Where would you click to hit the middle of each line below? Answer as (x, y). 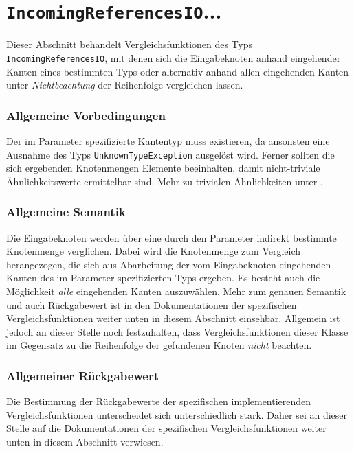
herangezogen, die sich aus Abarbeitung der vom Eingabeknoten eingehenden (169, 264)
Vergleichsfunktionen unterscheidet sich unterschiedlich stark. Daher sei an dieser (177, 414)
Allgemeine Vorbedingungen (86, 115)
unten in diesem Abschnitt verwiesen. (85, 441)
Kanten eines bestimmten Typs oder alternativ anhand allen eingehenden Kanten (178, 71)
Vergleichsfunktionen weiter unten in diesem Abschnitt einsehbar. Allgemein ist (173, 318)
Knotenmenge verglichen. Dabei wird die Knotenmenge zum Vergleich (154, 251)
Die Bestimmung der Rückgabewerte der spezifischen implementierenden (159, 401)
